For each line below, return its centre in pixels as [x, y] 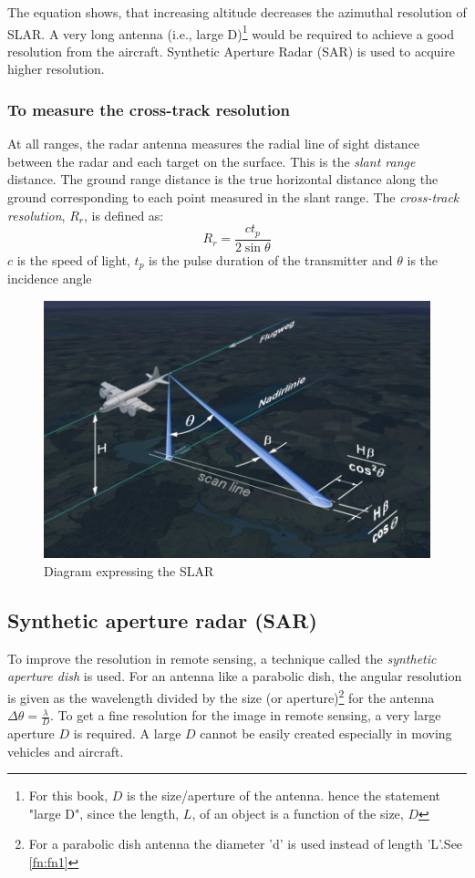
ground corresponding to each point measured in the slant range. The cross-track [233, 197]
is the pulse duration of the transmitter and [271, 259]
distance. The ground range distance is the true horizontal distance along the [223, 179]
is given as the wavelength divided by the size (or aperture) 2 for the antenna [221, 696]
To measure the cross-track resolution [149, 109]
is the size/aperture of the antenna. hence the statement [284, 795]
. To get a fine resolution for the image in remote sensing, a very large [246, 715]
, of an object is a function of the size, [298, 813]
